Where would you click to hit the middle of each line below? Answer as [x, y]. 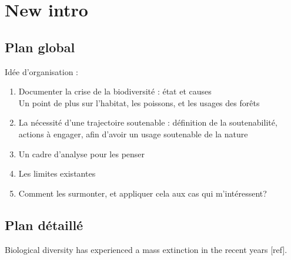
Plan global [40, 47]
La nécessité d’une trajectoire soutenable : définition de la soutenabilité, [148, 122]
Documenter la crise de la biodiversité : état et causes [115, 91]
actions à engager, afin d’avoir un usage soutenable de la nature [133, 134]
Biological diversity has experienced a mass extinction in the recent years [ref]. [146, 249]
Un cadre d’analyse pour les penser [82, 153]
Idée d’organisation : [41, 71]
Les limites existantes [57, 173]
